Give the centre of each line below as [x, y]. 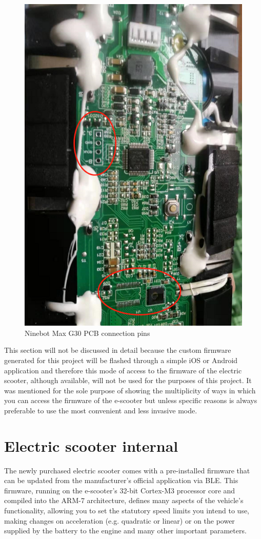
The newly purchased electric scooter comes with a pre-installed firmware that [127, 470]
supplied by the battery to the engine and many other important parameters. [125, 531]
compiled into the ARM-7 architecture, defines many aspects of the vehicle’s [124, 500]
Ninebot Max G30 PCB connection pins [87, 333]
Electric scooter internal [91, 445]
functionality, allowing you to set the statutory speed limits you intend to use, [127, 511]
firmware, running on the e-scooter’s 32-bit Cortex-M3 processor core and [120, 490]
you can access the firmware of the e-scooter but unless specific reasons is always [131, 400]
